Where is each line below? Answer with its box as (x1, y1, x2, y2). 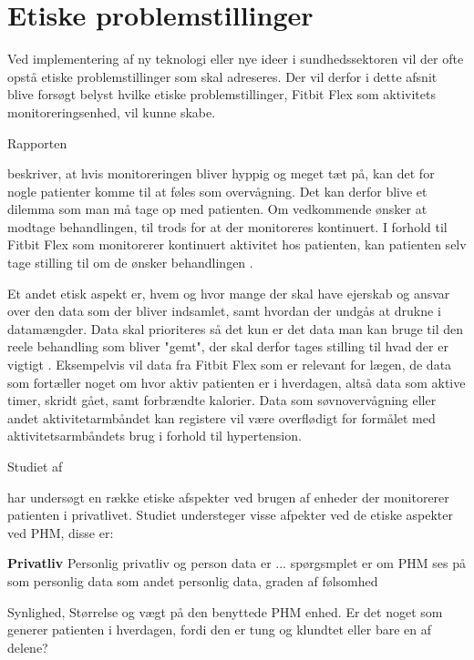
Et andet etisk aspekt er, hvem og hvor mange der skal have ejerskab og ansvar (7, 283, 450, 302)
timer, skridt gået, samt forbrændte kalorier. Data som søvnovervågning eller (7, 391, 437, 410)
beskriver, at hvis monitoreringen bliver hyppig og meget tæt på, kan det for (7, 164, 435, 183)
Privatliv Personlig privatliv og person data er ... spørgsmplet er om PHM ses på (7, 553, 466, 573)
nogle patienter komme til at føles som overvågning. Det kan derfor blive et (7, 181, 428, 200)
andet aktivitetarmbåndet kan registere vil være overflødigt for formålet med (7, 408, 436, 427)
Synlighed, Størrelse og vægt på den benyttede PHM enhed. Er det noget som (7, 602, 443, 621)
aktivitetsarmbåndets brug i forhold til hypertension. (7, 426, 302, 445)
